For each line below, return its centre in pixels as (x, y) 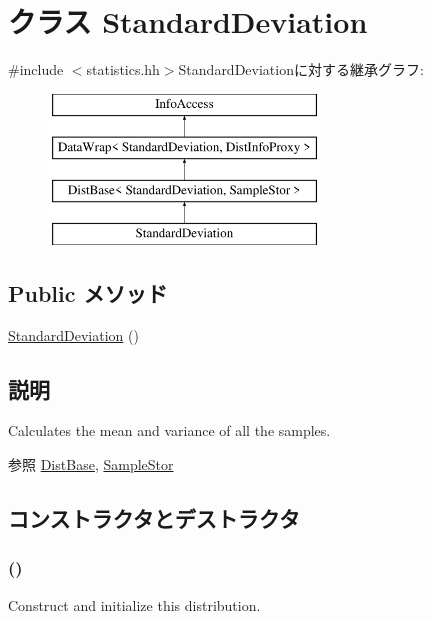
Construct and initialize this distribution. (134, 604)
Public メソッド (88, 292)
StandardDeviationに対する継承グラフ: (301, 69)
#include (36, 69)
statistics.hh (123, 69)
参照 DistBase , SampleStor (91, 464)
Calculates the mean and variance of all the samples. (169, 430)
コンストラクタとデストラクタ (154, 518)
